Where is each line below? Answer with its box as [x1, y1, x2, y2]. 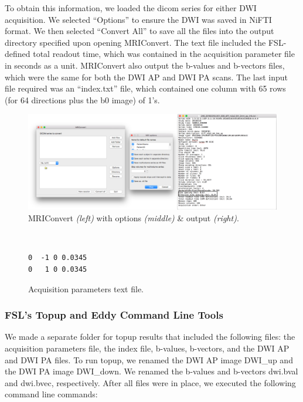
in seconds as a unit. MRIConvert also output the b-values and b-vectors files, [5, 59, 285, 71]
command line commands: [5, 388, 98, 400]
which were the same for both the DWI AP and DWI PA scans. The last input [5, 70, 288, 83]
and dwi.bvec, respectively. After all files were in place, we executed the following [5, 376, 296, 389]
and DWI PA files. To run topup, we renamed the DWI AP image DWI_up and [5, 353, 293, 366]
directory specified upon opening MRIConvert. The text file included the [5, 36, 266, 48]
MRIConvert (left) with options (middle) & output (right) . [28, 212, 239, 224]
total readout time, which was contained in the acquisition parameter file [33, 48, 295, 60]
